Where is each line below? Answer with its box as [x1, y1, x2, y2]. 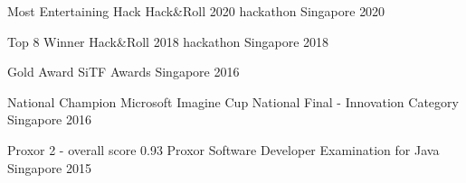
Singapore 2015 [7, 158, 92, 177]
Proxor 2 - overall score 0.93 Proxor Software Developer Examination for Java [7, 140, 440, 159]
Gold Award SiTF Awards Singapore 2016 [7, 62, 240, 81]
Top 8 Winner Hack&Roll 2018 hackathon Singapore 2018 [7, 32, 329, 50]
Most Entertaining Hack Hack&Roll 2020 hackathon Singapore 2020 [7, 2, 385, 20]
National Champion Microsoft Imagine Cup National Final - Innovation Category [7, 92, 459, 111]
